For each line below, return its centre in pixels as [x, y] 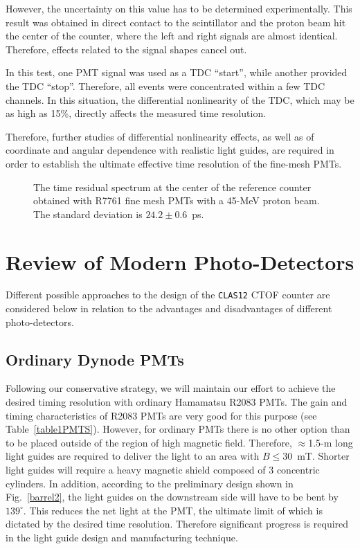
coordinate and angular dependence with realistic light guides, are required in [170, 150]
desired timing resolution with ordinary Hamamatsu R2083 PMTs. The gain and [177, 402]
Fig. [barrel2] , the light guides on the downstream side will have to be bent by [172, 497]
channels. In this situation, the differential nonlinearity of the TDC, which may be [180, 99]
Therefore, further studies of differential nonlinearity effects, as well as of [160, 136]
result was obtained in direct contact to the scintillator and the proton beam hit [176, 22]
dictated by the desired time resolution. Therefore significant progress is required [177, 524]
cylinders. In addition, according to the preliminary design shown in [150, 483]
